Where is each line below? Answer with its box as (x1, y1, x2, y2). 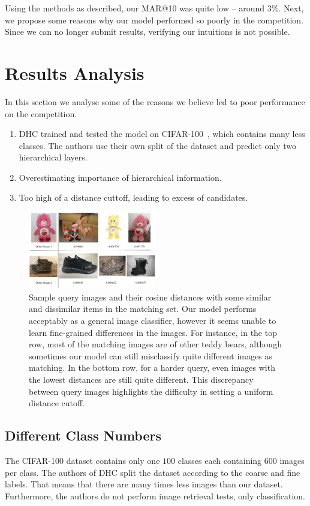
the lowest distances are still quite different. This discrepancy (29, 373, 254, 385)
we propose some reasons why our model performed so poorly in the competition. (5, 13, 303, 26)
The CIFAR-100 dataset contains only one (5, 454, 160, 466)
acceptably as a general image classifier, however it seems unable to (29, 314, 276, 326)
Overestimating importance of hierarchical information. (19, 171, 222, 183)
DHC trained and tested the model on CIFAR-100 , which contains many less (19, 127, 305, 140)
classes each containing (177, 454, 262, 466)
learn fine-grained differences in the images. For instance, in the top (29, 326, 277, 338)
